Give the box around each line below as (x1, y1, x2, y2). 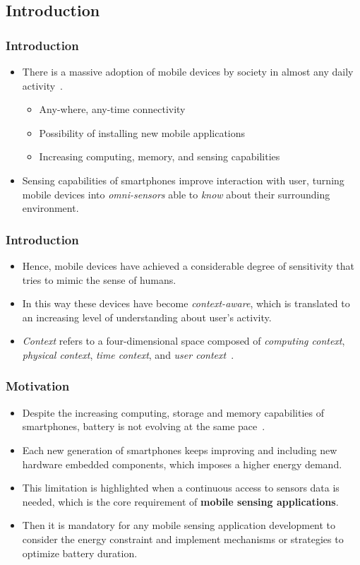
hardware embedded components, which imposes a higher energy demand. (22, 456, 342, 471)
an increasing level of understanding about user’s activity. (22, 309, 272, 324)
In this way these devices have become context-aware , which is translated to (22, 296, 350, 311)
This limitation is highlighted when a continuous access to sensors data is (22, 480, 340, 495)
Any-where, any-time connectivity (39, 102, 186, 117)
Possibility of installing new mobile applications (39, 125, 246, 140)
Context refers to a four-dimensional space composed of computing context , (22, 333, 345, 348)
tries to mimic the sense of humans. (22, 272, 176, 287)
